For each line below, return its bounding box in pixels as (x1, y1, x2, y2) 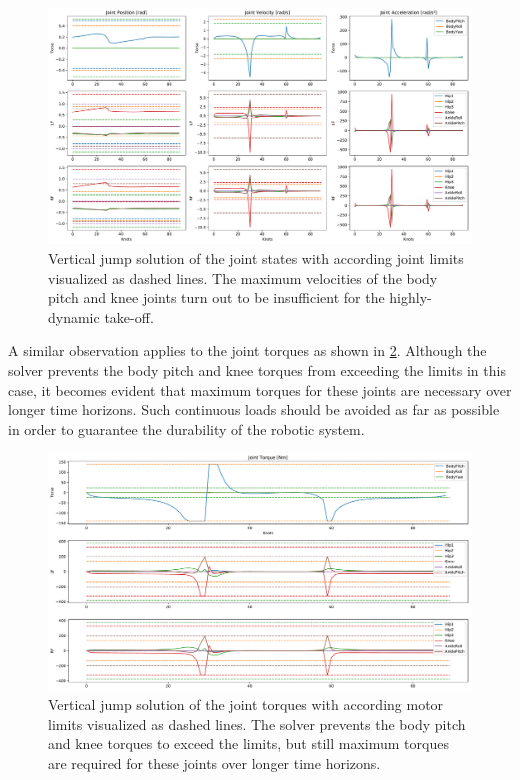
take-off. (104, 306, 154, 327)
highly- (389, 287, 432, 308)
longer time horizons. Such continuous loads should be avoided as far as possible (8, 399, 500, 420)
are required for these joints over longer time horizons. (48, 752, 381, 773)
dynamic (48, 306, 100, 327)
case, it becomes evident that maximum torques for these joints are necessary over (8, 379, 512, 400)
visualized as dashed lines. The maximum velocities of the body (48, 267, 438, 288)
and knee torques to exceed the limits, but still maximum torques (48, 733, 449, 754)
